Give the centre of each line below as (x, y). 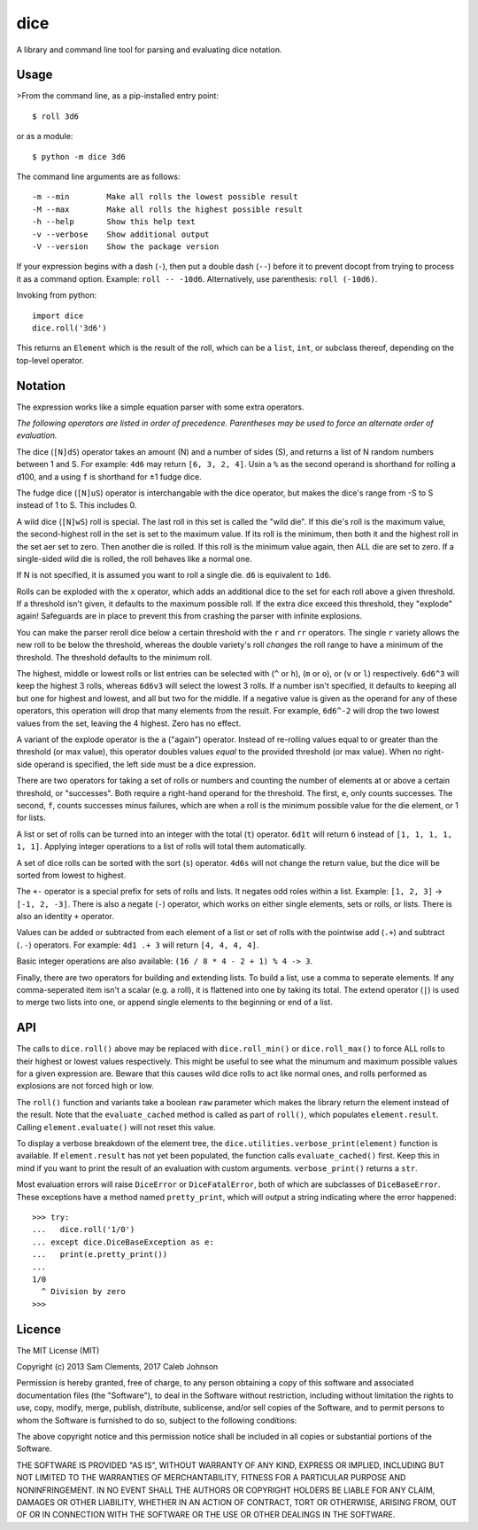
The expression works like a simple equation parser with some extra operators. (160, 407)
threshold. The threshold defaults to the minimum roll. (114, 657)
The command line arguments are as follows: (98, 176)
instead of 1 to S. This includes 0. (77, 505)
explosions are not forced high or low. (85, 1086)
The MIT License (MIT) (58, 1350)
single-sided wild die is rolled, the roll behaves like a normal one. (134, 558)
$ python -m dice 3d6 (79, 156)
